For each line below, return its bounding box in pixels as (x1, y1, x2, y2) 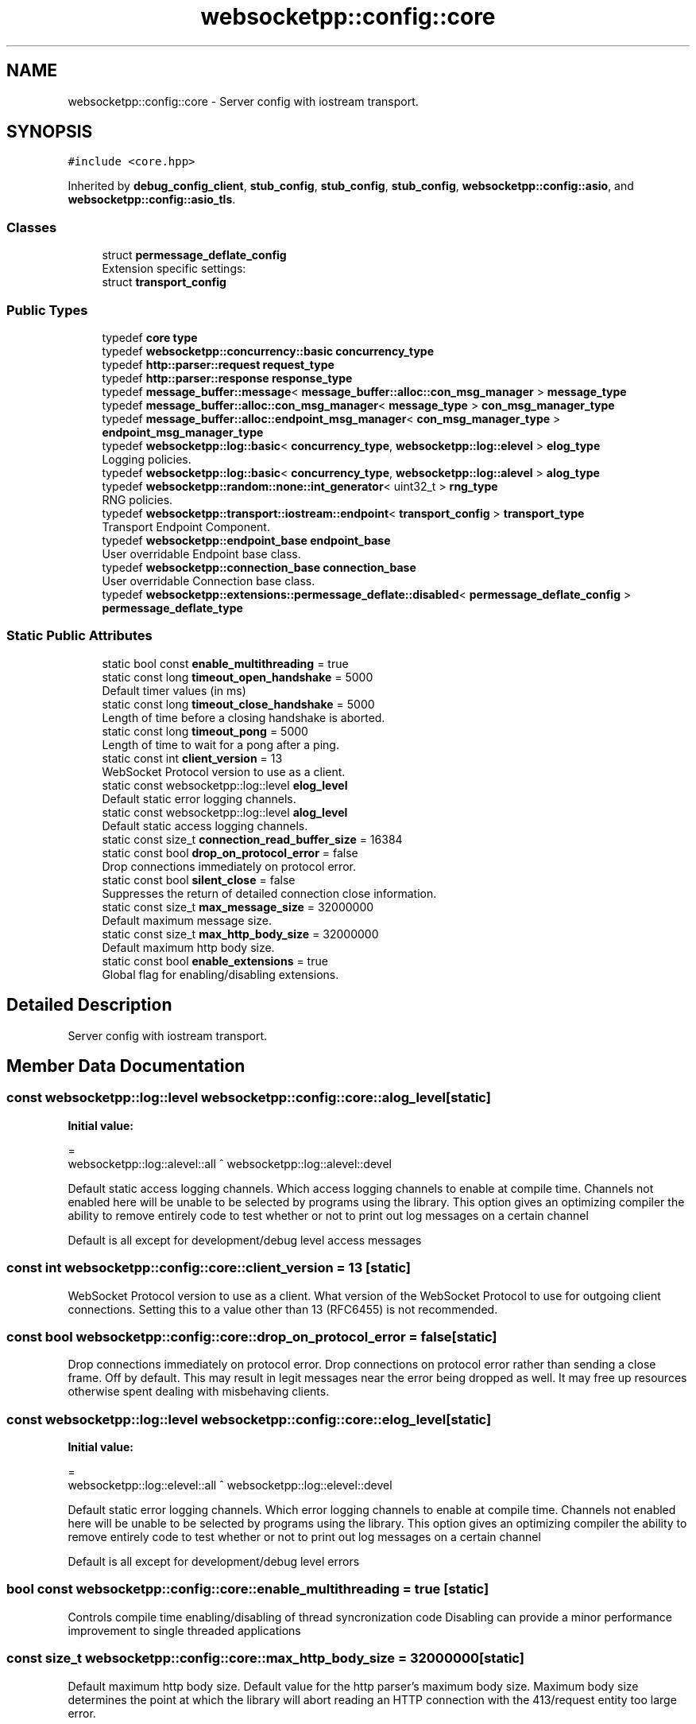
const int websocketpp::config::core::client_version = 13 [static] (6, 1260, 411, 1276)
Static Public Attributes (6, 627, 153, 644)
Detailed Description (6, 995, 172, 1015)
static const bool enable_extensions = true (102, 953, 328, 968)
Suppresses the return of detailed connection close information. (102, 886, 437, 900)
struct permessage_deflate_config (102, 248, 287, 262)
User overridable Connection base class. (102, 573, 315, 588)
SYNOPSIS (6, 122, 93, 142)
